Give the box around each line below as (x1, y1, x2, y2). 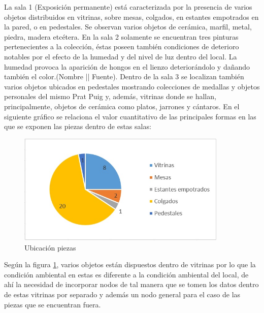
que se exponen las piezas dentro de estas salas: (4, 121, 151, 132)
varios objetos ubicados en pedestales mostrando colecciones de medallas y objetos (4, 81, 260, 91)
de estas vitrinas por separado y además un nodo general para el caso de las (4, 289, 241, 299)
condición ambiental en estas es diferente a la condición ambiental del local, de (4, 269, 249, 279)
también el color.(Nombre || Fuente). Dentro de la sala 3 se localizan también (4, 71, 244, 82)
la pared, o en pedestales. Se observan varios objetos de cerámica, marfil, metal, (4, 21, 252, 32)
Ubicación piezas (24, 242, 76, 253)
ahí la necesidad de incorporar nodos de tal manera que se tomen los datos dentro (4, 279, 259, 290)
